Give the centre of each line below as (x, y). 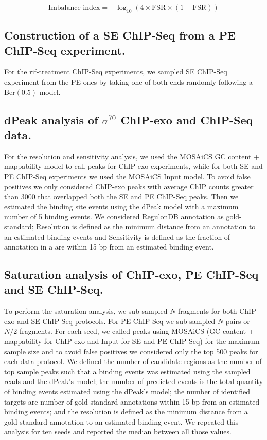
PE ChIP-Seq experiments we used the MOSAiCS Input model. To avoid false (127, 176)
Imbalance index (74, 8)
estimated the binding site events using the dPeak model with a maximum (121, 206)
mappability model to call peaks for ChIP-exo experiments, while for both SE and (133, 166)
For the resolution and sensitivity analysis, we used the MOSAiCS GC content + (132, 156)
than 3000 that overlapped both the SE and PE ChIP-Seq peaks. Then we (121, 196)
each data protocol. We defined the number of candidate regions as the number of (133, 361)
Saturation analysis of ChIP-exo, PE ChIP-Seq (131, 274)
